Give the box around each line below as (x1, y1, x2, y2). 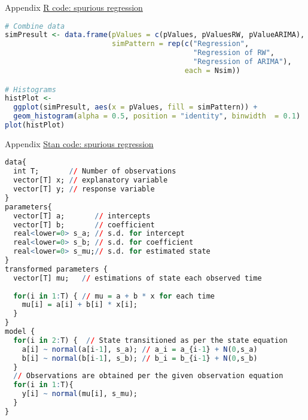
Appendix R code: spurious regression (5, 1, 143, 13)
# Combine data (5, 22, 65, 31)
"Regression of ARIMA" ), (193, 57, 292, 66)
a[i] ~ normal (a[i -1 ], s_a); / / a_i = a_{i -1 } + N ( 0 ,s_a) (22, 345, 258, 354)
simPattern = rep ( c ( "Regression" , (111, 39, 249, 48)
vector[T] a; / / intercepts (13, 211, 151, 220)
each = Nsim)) (184, 66, 240, 75)
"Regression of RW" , (193, 48, 275, 57)
